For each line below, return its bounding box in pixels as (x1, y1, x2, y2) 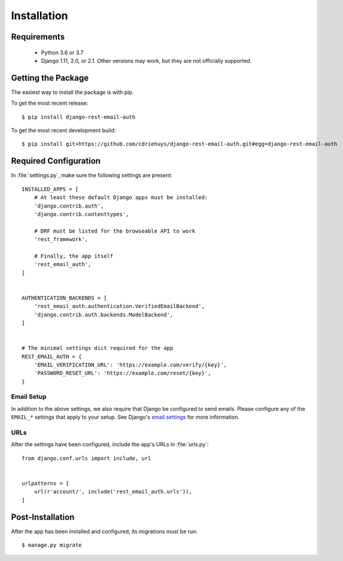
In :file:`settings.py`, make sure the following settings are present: (11, 172, 173, 179)
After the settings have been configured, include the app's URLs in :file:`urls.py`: (11, 441, 209, 448)
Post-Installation (11, 512, 75, 522)
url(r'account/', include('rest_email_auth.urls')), (34, 488, 193, 495)
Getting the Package (11, 72, 89, 83)
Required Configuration (11, 156, 101, 166)
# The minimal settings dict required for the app (22, 344, 174, 352)
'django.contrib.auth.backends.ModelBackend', (34, 311, 174, 318)
